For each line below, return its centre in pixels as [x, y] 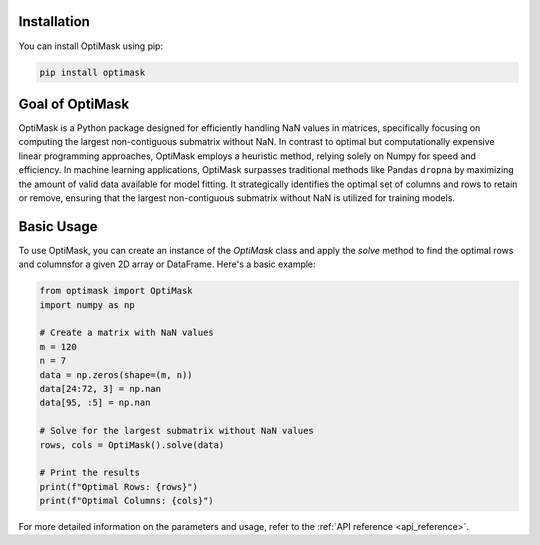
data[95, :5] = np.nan [95, 403]
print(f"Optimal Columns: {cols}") [126, 501]
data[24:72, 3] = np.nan [100, 388]
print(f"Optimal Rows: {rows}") [119, 486]
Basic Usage [58, 226]
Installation [54, 21]
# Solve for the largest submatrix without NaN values [176, 431]
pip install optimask [92, 72]
